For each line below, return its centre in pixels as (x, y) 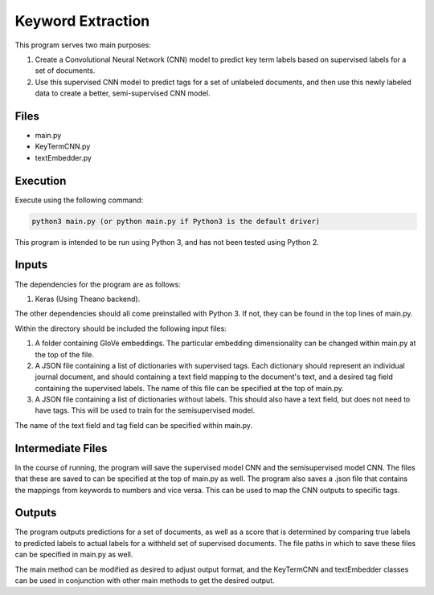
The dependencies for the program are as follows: (98, 284)
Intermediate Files (61, 448)
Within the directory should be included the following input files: (121, 328)
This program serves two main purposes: (83, 45)
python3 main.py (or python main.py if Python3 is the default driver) (176, 221)
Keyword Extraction (82, 21)
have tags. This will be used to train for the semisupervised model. (145, 410)
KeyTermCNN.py (63, 147)
